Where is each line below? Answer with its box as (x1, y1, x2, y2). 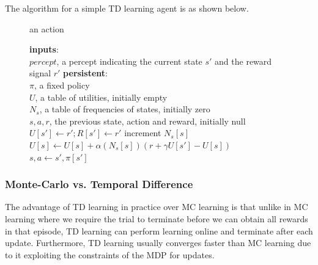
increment (124, 126, 161, 139)
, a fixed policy (34, 78, 90, 91)
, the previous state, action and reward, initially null (49, 114, 246, 127)
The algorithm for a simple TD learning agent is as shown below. (5, 2, 249, 14)
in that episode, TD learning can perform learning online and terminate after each (5, 224, 313, 237)
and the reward (215, 54, 272, 67)
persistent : (63, 67, 108, 79)
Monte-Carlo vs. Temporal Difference (5, 176, 193, 192)
